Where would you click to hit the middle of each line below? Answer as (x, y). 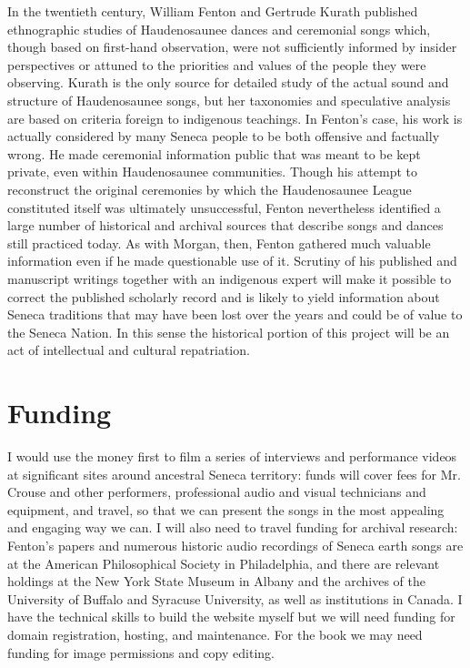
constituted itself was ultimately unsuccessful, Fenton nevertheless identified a (224, 207)
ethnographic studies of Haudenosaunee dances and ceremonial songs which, (219, 29)
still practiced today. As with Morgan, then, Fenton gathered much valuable (219, 243)
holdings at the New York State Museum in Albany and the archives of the (216, 581)
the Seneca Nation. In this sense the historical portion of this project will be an (229, 332)
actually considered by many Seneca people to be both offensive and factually (224, 136)
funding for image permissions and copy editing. (141, 652)
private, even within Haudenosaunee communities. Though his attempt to (212, 172)
